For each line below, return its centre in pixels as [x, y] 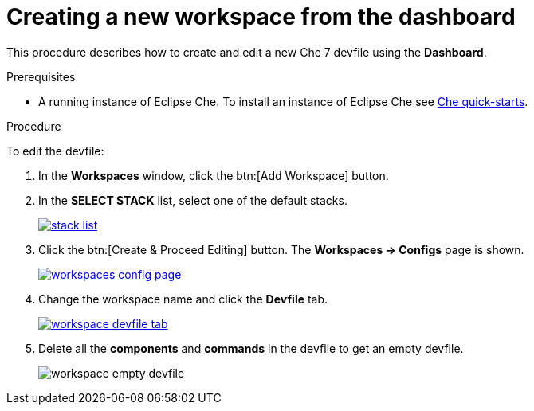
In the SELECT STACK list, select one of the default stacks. [193, 200]
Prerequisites [41, 76]
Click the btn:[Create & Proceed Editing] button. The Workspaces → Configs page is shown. [281, 249]
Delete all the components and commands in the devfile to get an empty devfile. [251, 348]
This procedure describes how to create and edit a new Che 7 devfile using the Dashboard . [247, 52]
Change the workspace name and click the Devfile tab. [183, 299]
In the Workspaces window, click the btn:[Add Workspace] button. [214, 175]
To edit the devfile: [55, 151]
